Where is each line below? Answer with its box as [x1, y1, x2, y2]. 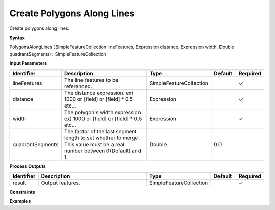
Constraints [9, 189, 35, 195]
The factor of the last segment [64, 128, 137, 135]
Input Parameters [9, 60, 47, 66]
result [12, 179, 26, 186]
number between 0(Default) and [64, 147, 142, 154]
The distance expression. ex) [64, 89, 134, 96]
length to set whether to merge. [64, 134, 140, 142]
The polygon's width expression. [64, 109, 143, 116]
